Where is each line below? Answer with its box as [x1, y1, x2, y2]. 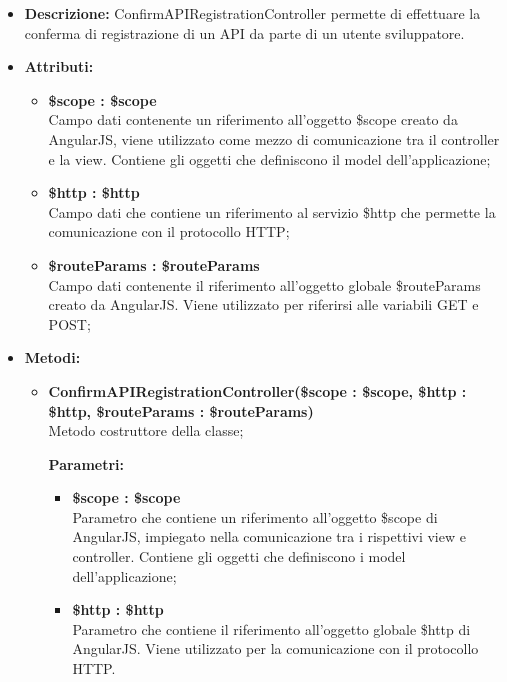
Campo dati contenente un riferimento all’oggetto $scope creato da [48, 109, 458, 130]
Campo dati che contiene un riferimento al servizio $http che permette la [48, 201, 496, 222]
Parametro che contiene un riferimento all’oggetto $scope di [72, 506, 438, 527]
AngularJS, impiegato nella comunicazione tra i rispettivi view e [72, 526, 466, 547]
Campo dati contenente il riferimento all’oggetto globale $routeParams [48, 274, 481, 295]
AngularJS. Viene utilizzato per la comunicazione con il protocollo [72, 638, 479, 659]
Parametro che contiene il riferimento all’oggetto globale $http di [72, 618, 471, 639]
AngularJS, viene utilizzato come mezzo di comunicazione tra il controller [48, 128, 500, 149]
